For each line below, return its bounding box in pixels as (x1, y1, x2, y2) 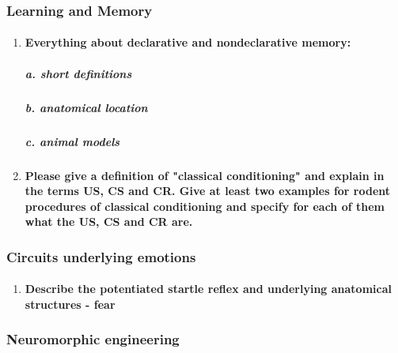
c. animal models (25, 133, 120, 149)
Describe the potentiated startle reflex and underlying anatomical (25, 280, 392, 297)
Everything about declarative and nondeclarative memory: (25, 34, 351, 51)
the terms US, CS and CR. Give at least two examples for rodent (25, 182, 391, 199)
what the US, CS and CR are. (25, 213, 193, 230)
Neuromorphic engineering (6, 329, 180, 349)
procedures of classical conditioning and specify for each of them (25, 197, 385, 214)
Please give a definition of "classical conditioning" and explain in (25, 167, 385, 183)
